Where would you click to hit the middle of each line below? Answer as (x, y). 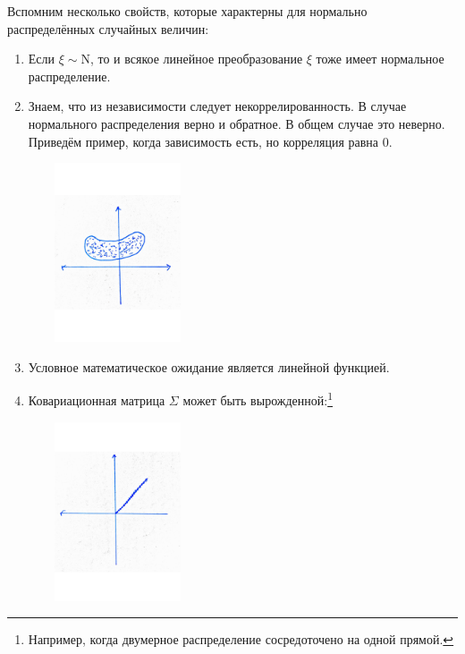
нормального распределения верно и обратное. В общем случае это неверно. (237, 123)
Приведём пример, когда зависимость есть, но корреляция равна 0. (210, 141)
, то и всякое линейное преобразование (196, 59)
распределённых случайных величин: (108, 28)
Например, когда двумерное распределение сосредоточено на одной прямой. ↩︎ (241, 639)
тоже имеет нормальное (380, 59)
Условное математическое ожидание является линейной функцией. (209, 366)
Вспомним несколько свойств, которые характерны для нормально (187, 11)
